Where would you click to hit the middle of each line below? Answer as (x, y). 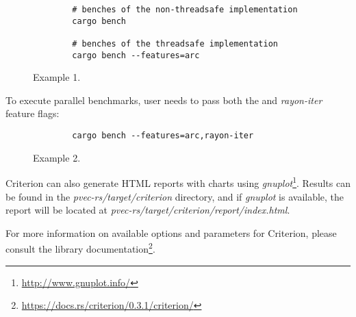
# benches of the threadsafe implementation (175, 43)
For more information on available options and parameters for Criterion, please (171, 232)
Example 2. (57, 157)
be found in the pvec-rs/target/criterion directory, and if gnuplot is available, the (175, 196)
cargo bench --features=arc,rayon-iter (163, 136)
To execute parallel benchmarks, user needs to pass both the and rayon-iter (164, 100)
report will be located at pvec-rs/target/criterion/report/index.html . (148, 210)
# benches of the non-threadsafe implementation (185, 10)
